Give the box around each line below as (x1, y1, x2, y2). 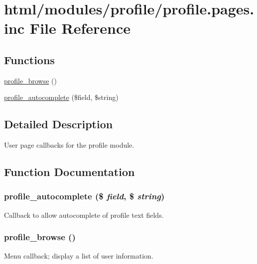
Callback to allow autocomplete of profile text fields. (4, 209, 164, 220)
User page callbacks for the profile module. (4, 140, 134, 150)
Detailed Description (4, 116, 113, 132)
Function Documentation (4, 164, 135, 179)
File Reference (29, 18, 130, 38)
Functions (4, 52, 55, 67)
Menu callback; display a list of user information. (4, 250, 153, 261)
